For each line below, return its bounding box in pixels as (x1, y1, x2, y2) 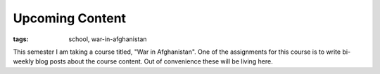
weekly (13, 57, 34, 66)
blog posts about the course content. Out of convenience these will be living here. (35, 57, 274, 66)
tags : (13, 35, 29, 43)
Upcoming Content (13, 10, 127, 26)
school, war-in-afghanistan (68, 35, 147, 43)
